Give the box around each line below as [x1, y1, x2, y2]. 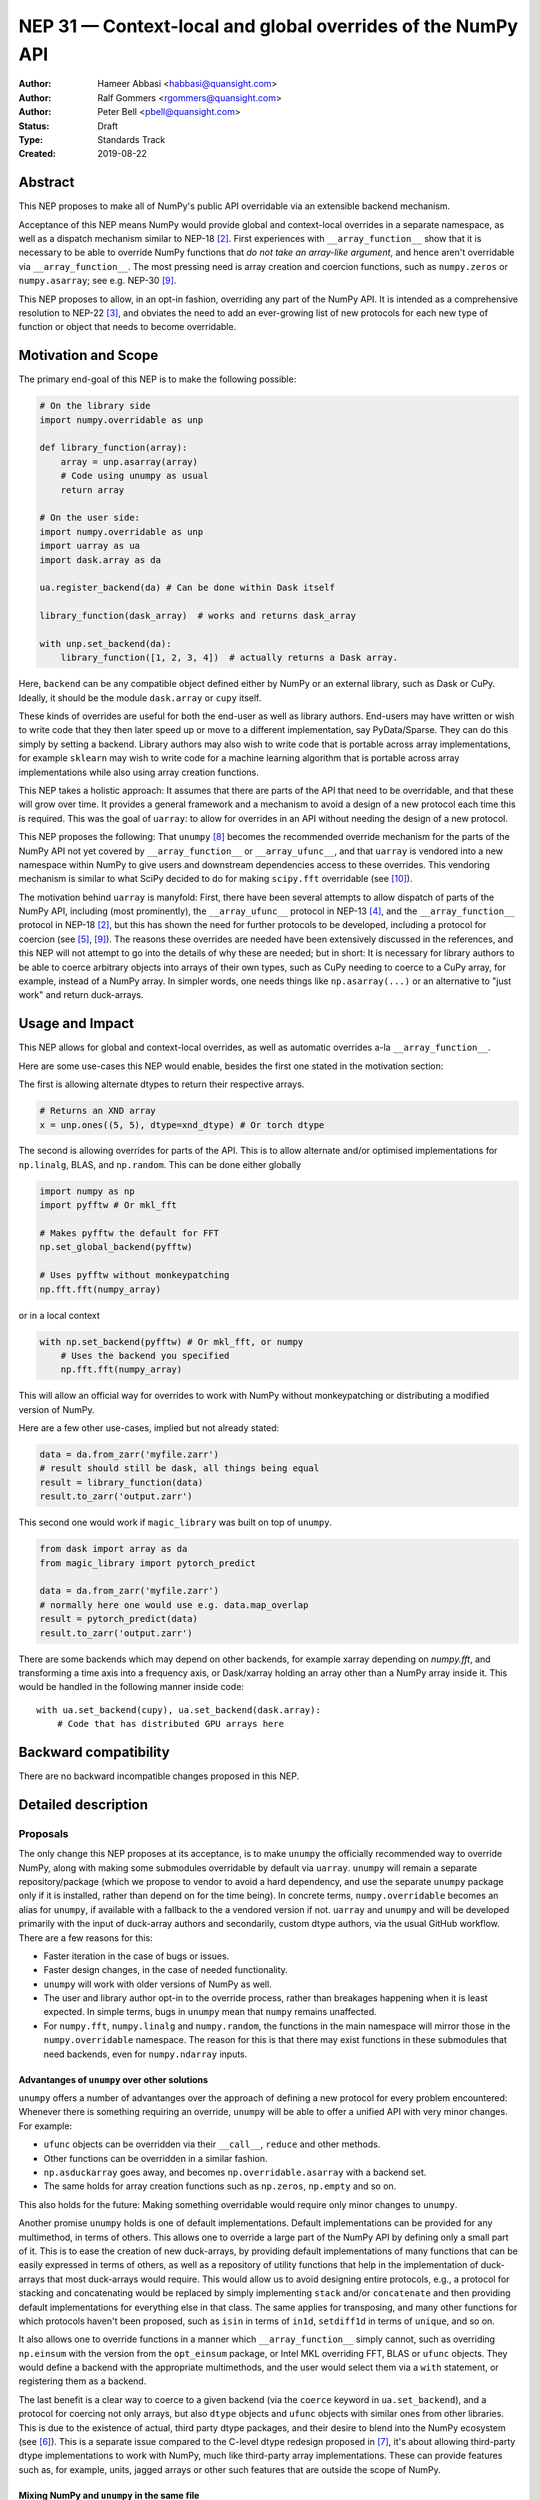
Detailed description [18, 1796, 149, 1813]
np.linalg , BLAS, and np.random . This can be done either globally [18, 1158, 302, 1170]
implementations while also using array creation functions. [18, 766, 260, 778]
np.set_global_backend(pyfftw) [39, 1241, 194, 1253]
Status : [18, 120, 50, 132]
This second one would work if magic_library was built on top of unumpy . [18, 1516, 333, 1529]
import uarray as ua [39, 540, 140, 552]
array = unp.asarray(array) [60, 456, 199, 467]
